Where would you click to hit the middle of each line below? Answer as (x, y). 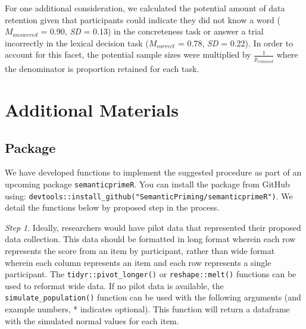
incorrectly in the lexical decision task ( (77, 43)
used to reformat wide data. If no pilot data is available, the (114, 285)
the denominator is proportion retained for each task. (102, 69)
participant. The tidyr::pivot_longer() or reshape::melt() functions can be (151, 274)
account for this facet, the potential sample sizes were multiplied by (128, 54)
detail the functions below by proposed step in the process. (112, 207)
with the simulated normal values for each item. (92, 320)
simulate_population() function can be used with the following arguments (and (153, 297)
